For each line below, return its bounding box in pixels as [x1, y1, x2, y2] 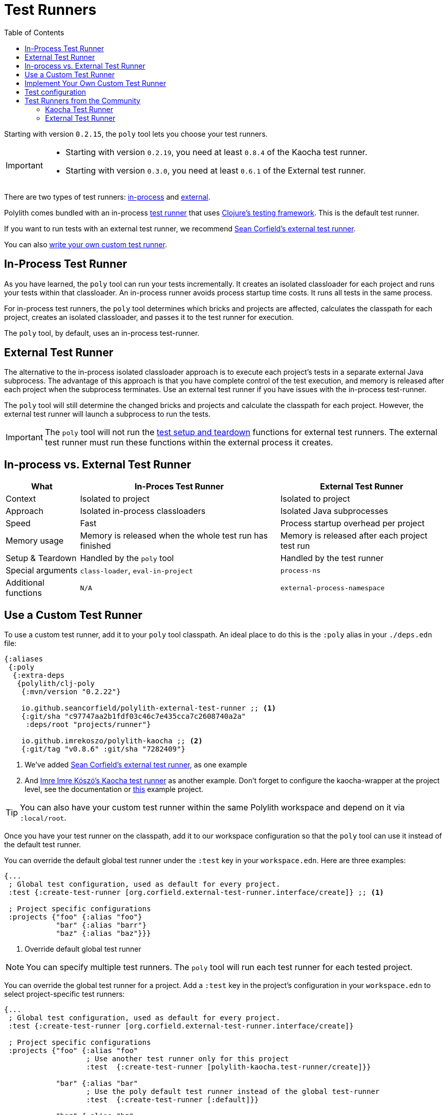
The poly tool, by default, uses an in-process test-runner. [4, 328, 200, 337]
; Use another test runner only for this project [86, 1055, 289, 1063]
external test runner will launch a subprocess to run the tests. [4, 410, 211, 419]
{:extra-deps [12, 671, 65, 680]
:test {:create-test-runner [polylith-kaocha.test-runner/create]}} [86, 1063, 371, 1071]
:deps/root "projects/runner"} [26, 720, 151, 729]
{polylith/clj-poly [17, 679, 95, 688]
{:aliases [4, 655, 43, 663]
